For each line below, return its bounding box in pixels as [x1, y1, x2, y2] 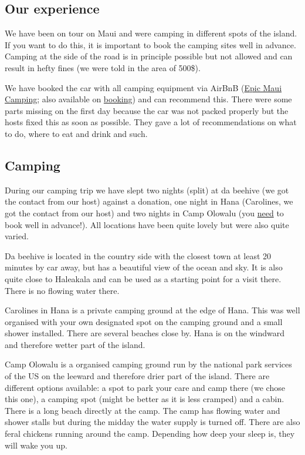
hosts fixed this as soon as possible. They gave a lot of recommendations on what [5, 116, 297, 128]
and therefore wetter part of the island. [5, 338, 145, 350]
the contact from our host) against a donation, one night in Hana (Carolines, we [5, 195, 293, 208]
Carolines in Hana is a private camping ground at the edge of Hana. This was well [5, 304, 300, 316]
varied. [5, 230, 29, 242]
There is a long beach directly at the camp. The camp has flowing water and [5, 404, 280, 416]
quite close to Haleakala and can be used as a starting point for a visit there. [5, 272, 282, 285]
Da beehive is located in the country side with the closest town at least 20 [5, 249, 272, 262]
